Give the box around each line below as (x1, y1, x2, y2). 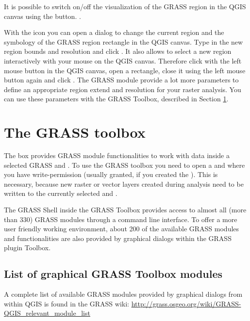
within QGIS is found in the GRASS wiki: (4, 298, 129, 308)
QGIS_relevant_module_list (4, 308, 90, 318)
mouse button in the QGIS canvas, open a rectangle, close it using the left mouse (4, 65, 246, 75)
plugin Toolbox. (4, 242, 51, 253)
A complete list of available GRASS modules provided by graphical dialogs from (4, 289, 243, 299)
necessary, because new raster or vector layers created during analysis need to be (4, 178, 244, 189)
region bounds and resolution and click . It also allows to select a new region (4, 46, 232, 56)
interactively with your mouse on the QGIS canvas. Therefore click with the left (4, 55, 242, 65)
